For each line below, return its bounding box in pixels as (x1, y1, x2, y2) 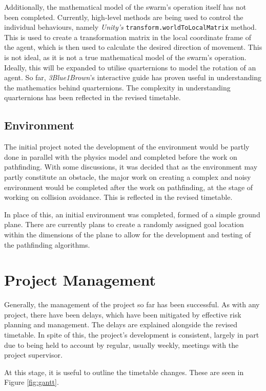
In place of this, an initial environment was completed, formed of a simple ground (4, 209, 260, 219)
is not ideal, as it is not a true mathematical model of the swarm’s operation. (4, 52, 247, 63)
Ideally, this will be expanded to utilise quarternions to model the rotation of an (4, 62, 256, 72)
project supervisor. (4, 349, 63, 360)
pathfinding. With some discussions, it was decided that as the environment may (4, 161, 258, 172)
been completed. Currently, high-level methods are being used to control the (4, 11, 243, 22)
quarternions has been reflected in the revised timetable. (4, 92, 181, 103)
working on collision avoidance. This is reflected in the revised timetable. (4, 192, 233, 202)
